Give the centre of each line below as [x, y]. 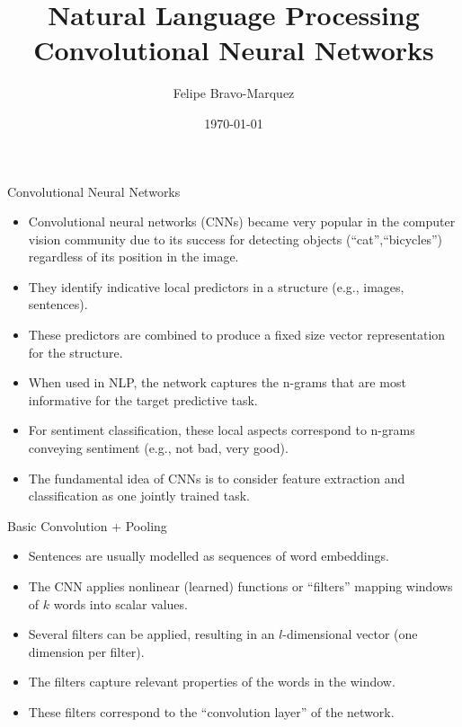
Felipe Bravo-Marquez [234, 93]
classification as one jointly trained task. [139, 496]
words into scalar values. [120, 603]
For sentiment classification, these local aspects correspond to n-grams [222, 430]
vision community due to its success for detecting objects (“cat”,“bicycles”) [235, 239]
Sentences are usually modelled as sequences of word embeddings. [209, 556]
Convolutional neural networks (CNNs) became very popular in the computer [242, 222]
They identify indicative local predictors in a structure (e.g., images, [216, 286]
